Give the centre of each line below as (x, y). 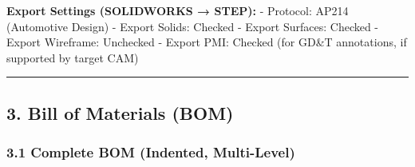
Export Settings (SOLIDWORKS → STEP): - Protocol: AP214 (178, 10)
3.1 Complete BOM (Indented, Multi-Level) (151, 152)
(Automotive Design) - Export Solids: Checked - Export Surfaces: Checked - (193, 26)
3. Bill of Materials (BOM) (120, 112)
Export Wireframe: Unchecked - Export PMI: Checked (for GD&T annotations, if (207, 42)
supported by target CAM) (73, 57)
